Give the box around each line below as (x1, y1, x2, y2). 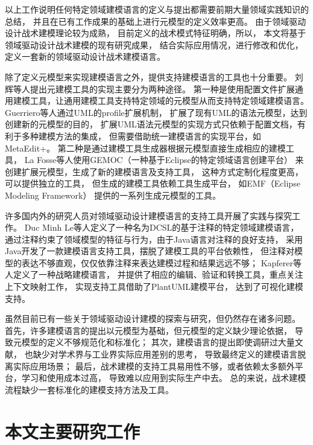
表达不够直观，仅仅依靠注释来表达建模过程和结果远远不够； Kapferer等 (21, 256, 302, 269)
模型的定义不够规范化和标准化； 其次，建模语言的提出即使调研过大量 (21, 336, 295, 348)
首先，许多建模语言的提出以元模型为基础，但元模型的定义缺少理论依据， (5, 324, 292, 336)
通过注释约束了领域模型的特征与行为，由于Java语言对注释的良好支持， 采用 (5, 232, 303, 245)
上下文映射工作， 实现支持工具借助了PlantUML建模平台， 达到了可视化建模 (5, 280, 303, 293)
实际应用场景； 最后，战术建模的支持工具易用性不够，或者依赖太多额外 (13, 359, 295, 372)
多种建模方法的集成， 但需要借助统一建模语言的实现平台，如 (21, 129, 261, 142)
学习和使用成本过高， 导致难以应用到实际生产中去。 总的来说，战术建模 (21, 371, 306, 384)
